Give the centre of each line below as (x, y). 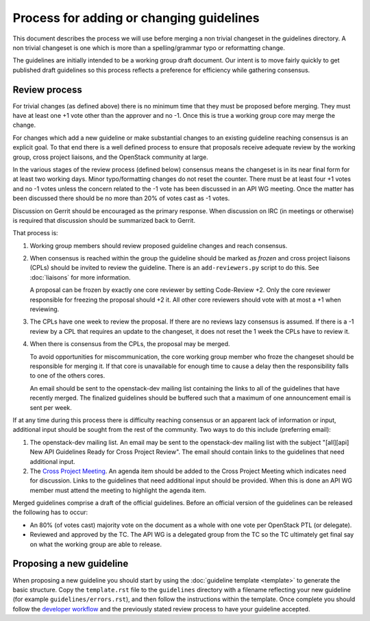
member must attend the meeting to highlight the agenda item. (118, 490)
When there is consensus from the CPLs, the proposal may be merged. (130, 344)
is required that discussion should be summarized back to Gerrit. (104, 220)
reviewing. (45, 309)
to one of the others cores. (67, 376)
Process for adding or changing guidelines (136, 18)
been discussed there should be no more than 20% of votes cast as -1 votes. (121, 198)
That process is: (35, 233)
